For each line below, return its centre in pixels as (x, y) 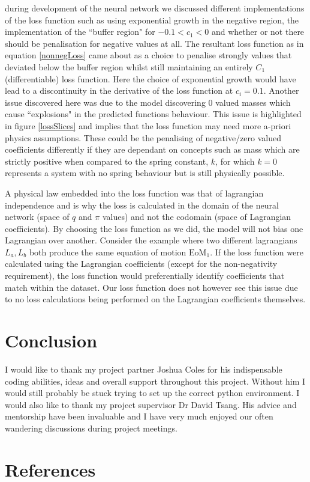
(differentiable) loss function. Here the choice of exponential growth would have (151, 78)
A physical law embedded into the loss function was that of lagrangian (134, 193)
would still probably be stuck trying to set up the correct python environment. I (152, 393)
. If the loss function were (257, 252)
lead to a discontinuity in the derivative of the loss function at (119, 90)
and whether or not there (258, 32)
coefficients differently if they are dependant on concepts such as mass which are (152, 149)
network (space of (37, 217)
